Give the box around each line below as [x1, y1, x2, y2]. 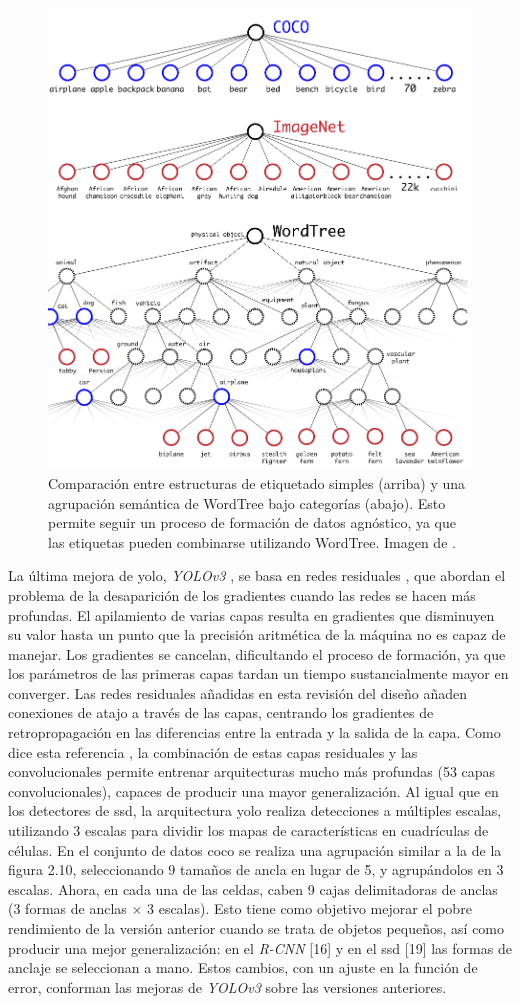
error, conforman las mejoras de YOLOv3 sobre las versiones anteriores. [8, 976, 447, 997]
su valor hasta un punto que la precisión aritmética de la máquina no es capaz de [8, 624, 506, 645]
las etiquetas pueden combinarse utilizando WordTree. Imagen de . [48, 531, 456, 552]
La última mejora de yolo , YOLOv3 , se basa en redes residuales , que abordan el [8, 565, 506, 586]
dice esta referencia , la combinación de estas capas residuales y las [8, 741, 418, 762]
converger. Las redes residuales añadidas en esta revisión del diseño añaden [8, 682, 468, 703]
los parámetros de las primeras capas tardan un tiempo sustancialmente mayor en [8, 663, 509, 684]
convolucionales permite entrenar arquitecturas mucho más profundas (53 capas [8, 761, 496, 782]
